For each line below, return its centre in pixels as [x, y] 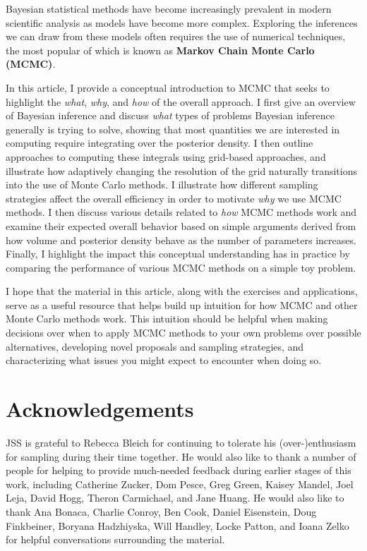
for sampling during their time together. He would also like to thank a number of [181, 456]
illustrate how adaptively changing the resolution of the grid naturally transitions [181, 170]
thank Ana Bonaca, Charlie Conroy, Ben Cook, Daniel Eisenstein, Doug [161, 511]
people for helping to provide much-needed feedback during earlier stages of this [179, 470]
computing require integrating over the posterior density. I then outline [160, 143]
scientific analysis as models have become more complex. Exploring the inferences [182, 22]
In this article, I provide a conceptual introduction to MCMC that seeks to [168, 87]
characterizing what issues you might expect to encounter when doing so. [164, 360]
